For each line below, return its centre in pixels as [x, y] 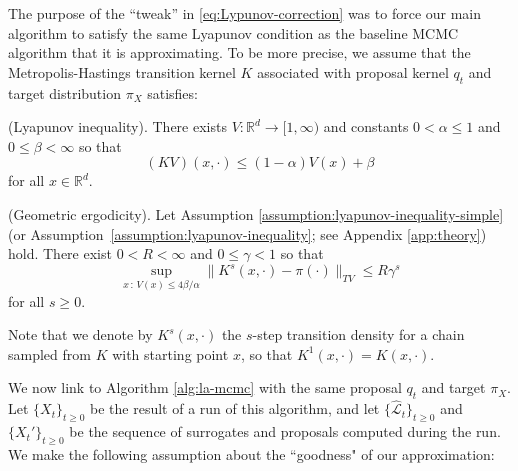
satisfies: [172, 92]
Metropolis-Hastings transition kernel [122, 71]
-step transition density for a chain [358, 334]
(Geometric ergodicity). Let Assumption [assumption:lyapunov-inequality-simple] [256, 213]
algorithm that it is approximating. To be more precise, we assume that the [239, 52]
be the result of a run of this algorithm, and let [235, 408]
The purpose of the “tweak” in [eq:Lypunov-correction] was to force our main [245, 13]
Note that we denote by [80, 334]
